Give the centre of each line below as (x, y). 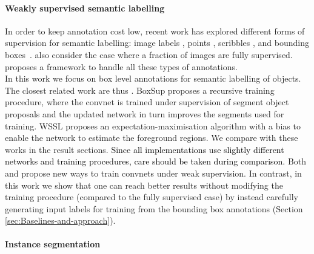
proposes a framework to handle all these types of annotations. (121, 66)
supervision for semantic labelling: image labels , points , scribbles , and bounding (157, 43)
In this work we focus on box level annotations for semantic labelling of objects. (153, 78)
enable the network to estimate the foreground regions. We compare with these (152, 138)
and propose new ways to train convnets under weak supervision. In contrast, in (153, 173)
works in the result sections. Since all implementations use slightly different (145, 149)
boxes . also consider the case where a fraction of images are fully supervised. (149, 54)
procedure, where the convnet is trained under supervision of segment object (147, 102)
